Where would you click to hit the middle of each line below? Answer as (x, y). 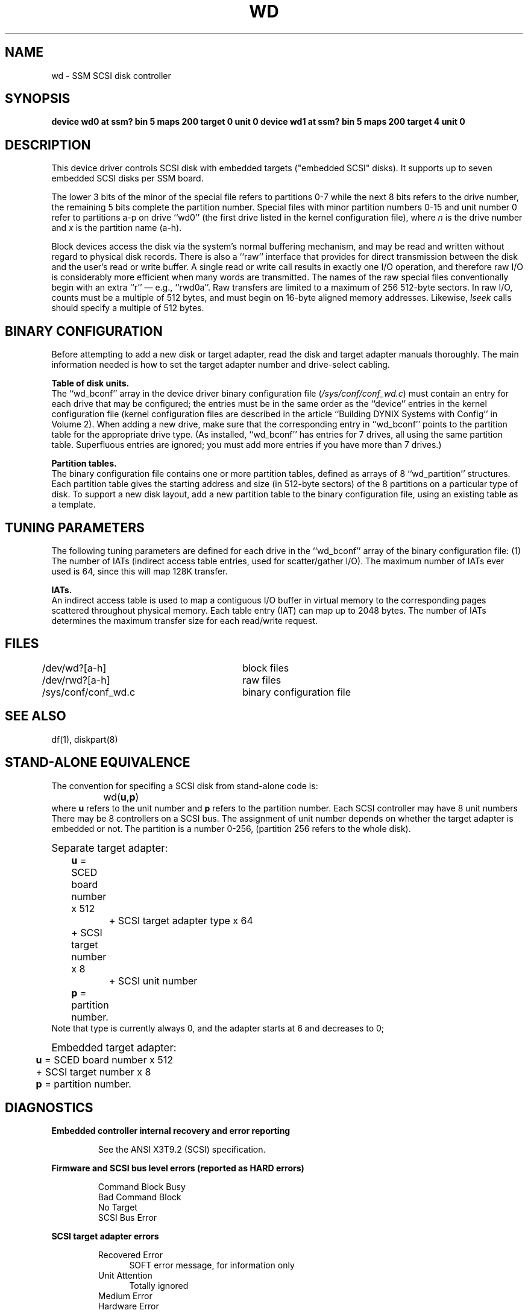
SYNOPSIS (38, 99)
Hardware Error (128, 1306)
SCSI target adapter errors (105, 1236)
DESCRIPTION (48, 145)
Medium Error (125, 1296)
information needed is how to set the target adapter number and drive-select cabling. (221, 365)
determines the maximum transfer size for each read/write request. (184, 620)
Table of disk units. (90, 383)
